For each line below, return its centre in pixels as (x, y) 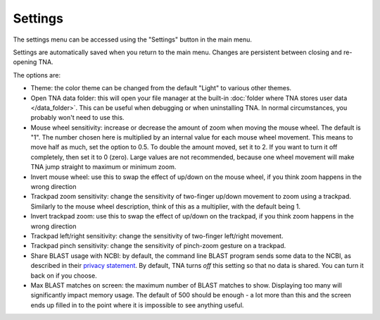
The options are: (37, 75)
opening (25, 62)
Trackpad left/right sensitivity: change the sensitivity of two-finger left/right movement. (157, 235)
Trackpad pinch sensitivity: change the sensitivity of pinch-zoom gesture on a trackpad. (158, 246)
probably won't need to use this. (77, 118)
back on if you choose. (64, 276)
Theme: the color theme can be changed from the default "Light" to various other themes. (161, 88)
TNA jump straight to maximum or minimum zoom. (103, 167)
